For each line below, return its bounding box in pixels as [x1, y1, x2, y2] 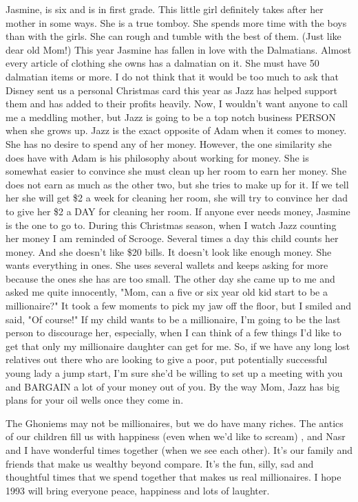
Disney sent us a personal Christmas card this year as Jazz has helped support [6, 83, 337, 97]
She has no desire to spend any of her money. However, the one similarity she [6, 136, 332, 151]
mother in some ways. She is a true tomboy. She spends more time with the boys [6, 15, 347, 30]
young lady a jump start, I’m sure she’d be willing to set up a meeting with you [6, 366, 343, 380]
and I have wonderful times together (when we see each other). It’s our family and [6, 443, 352, 457]
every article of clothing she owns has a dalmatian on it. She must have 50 [6, 56, 319, 70]
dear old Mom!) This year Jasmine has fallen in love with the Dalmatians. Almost [6, 42, 352, 56]
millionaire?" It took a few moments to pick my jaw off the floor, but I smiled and [6, 298, 352, 313]
